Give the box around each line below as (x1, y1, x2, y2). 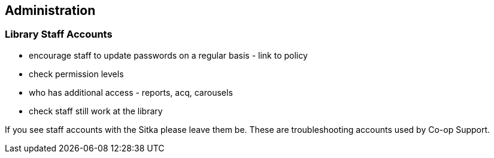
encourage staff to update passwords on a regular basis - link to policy (29, 50, 308, 60)
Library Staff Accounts (5, 28, 113, 41)
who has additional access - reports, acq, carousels (29, 87, 233, 98)
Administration (5, 3, 96, 18)
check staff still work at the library (29, 105, 163, 116)
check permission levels (29, 68, 124, 79)
